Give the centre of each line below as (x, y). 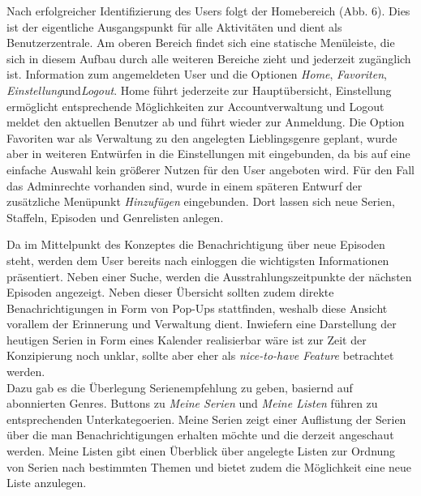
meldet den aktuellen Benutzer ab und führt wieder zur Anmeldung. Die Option (206, 122)
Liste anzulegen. (47, 483)
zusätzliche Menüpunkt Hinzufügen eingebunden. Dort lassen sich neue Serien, (201, 201)
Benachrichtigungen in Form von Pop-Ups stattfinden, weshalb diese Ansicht (197, 308)
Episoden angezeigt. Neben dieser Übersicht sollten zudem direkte (170, 292)
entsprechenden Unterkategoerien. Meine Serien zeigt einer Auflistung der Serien (206, 419)
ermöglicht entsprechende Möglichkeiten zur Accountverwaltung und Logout (195, 106)
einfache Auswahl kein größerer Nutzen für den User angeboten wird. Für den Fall (210, 169)
